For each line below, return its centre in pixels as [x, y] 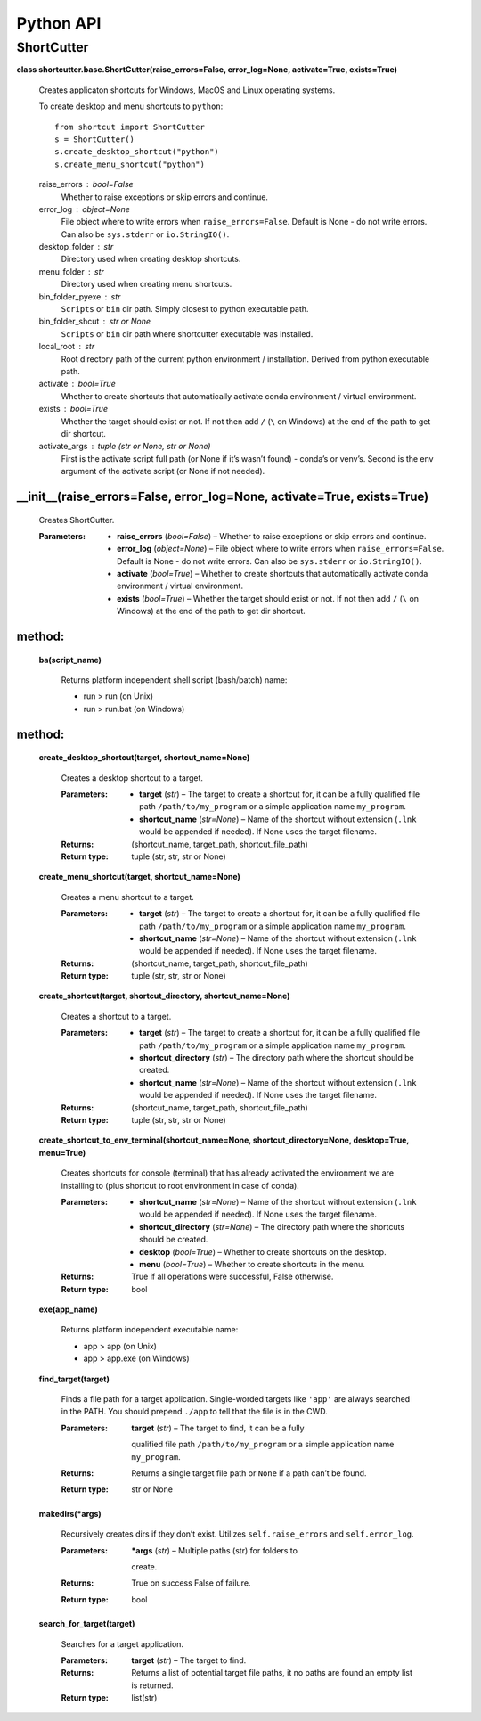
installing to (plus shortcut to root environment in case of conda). [180, 1185]
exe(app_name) [68, 1309]
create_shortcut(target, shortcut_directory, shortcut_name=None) [164, 996]
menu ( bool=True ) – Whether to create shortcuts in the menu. [252, 1264]
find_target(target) [74, 1379]
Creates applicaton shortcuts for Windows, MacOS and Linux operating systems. [187, 90]
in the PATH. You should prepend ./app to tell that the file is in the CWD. [195, 1412]
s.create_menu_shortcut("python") [130, 164]
